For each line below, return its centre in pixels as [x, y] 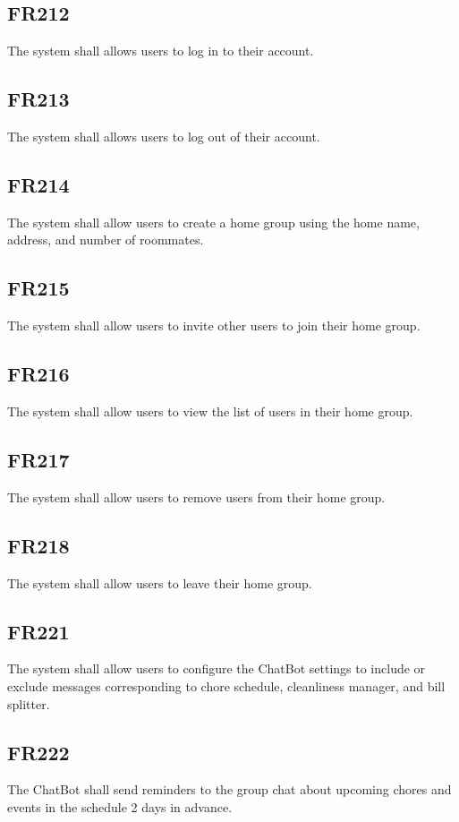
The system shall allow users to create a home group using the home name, [213, 222]
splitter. [29, 703]
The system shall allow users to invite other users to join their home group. [214, 325]
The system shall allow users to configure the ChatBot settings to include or [217, 668]
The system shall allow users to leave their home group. [160, 582]
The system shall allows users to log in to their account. [161, 51]
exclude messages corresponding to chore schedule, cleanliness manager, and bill [226, 685]
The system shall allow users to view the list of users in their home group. [210, 411]
